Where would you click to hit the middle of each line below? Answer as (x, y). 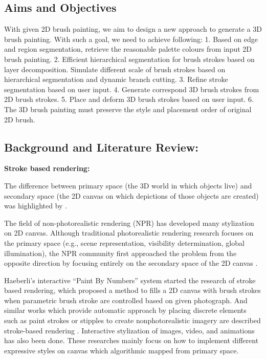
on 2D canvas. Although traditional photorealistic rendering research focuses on (129, 233)
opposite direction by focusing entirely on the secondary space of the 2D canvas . (131, 263)
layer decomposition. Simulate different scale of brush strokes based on (115, 69)
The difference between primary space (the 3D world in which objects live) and (128, 185)
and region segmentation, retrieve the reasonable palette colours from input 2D (128, 49)
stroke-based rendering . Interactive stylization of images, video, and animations (129, 330)
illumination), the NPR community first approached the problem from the (120, 253)
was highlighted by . (36, 206)
